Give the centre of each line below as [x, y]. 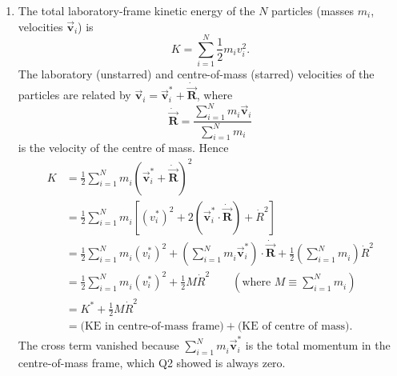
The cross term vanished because [98, 345]
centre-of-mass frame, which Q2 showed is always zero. [152, 362]
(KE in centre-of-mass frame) [152, 327]
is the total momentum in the [318, 345]
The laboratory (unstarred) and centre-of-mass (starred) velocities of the [196, 74]
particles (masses [313, 10]
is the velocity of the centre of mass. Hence [123, 148]
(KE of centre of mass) [293, 327]
